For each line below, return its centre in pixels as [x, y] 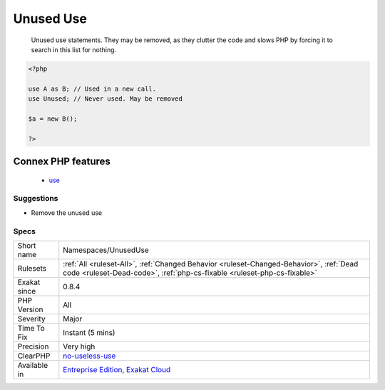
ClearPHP [34, 356]
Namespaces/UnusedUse [106, 250]
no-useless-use [89, 356]
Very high [79, 346]
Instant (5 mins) [89, 332]
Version [30, 309]
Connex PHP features [62, 162]
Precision [33, 346]
